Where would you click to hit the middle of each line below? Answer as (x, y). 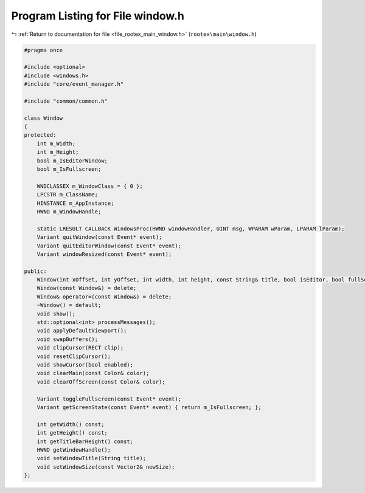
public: (35, 271)
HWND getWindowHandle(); (74, 450)
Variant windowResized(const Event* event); (104, 254)
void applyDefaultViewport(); (82, 331)
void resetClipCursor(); (74, 356)
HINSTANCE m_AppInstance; (75, 203)
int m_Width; (56, 143)
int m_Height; (58, 152)
